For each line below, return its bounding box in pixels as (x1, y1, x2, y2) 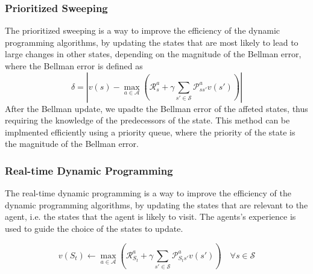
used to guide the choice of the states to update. (5, 222, 183, 234)
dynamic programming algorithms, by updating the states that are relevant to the (5, 198, 308, 211)
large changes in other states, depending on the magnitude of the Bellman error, (5, 48, 302, 60)
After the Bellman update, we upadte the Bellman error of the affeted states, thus (5, 102, 308, 114)
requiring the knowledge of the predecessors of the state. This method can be (5, 114, 290, 126)
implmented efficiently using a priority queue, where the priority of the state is (5, 125, 296, 138)
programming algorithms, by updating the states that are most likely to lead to (5, 36, 299, 48)
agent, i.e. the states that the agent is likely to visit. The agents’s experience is (5, 210, 296, 223)
